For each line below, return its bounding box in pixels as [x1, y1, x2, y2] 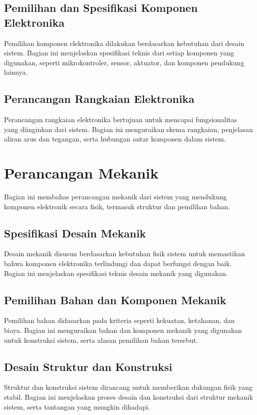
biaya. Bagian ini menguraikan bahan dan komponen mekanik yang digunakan [4, 325, 242, 335]
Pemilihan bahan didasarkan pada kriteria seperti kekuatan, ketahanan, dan [4, 315, 235, 325]
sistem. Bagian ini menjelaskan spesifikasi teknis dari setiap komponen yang [4, 47, 234, 58]
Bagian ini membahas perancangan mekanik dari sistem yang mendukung [4, 191, 227, 202]
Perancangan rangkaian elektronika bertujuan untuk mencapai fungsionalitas [4, 114, 237, 125]
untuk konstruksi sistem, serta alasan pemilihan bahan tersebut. [4, 334, 198, 345]
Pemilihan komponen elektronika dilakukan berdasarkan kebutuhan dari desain [4, 38, 244, 48]
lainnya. [4, 67, 28, 77]
